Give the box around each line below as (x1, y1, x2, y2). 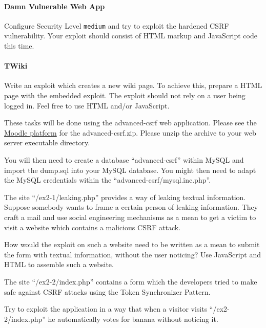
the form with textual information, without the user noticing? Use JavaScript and (4, 249, 261, 259)
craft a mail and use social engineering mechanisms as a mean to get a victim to (4, 211, 256, 222)
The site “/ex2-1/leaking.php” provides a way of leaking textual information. (4, 191, 246, 202)
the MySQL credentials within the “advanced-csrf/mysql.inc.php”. (4, 174, 211, 185)
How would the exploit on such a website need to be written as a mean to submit (4, 239, 260, 250)
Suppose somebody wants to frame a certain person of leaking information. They (4, 202, 258, 212)
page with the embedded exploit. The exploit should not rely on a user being (4, 90, 245, 101)
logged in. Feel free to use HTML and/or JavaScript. (4, 100, 170, 111)
